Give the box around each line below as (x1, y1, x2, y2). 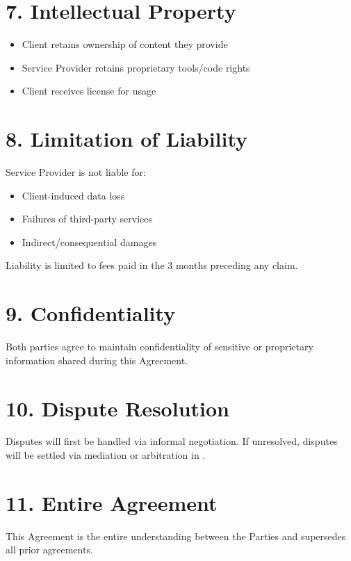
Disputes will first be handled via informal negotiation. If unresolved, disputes (6, 434, 338, 448)
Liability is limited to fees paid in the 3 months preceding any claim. (6, 258, 298, 273)
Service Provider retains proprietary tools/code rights (22, 60, 250, 74)
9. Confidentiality (6, 299, 176, 327)
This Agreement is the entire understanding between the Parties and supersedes (6, 528, 346, 543)
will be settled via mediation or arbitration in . (6, 448, 206, 462)
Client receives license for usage (22, 83, 156, 98)
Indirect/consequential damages (22, 234, 157, 249)
